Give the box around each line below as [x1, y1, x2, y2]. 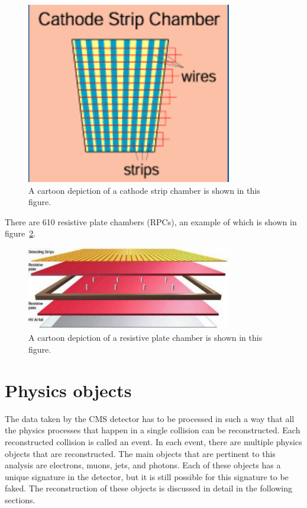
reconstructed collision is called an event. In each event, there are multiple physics [5, 435, 302, 448]
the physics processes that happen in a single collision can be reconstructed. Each [5, 424, 300, 436]
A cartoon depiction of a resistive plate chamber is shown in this [28, 331, 263, 344]
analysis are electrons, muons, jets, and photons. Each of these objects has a [5, 459, 281, 471]
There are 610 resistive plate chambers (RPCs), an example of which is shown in [5, 215, 297, 228]
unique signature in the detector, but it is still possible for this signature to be [5, 470, 289, 483]
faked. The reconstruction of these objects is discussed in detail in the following [5, 482, 292, 494]
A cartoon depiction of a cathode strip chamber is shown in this [28, 184, 260, 196]
